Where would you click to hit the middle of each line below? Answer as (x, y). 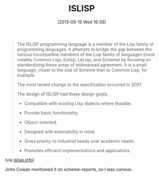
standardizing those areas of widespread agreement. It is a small (82, 65)
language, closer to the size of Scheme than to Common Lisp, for (82, 70)
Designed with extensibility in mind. (60, 131)
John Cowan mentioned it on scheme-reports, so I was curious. (69, 169)
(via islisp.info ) (20, 160)
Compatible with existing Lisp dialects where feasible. (78, 103)
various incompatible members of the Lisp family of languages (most (86, 54)
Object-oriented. (41, 122)
